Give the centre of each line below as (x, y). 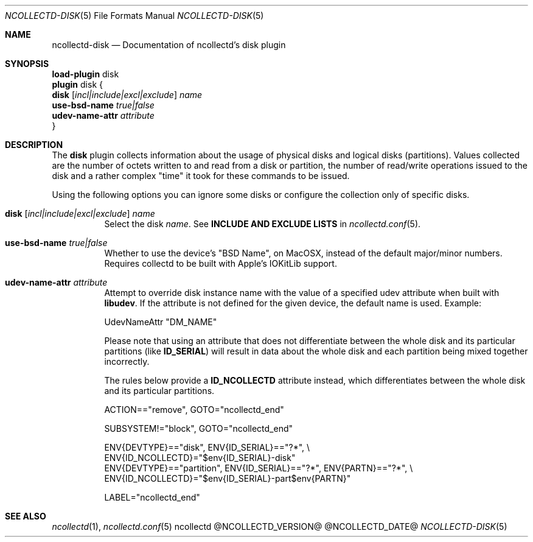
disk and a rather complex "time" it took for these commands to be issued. (201, 176)
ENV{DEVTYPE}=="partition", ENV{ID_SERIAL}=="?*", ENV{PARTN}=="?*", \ (259, 468)
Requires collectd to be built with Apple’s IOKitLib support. (221, 263)
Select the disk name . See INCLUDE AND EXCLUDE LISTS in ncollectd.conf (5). (263, 224)
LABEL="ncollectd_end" (152, 497)
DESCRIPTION (34, 145)
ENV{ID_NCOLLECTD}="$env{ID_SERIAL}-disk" (200, 458)
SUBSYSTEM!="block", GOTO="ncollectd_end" (199, 428)
